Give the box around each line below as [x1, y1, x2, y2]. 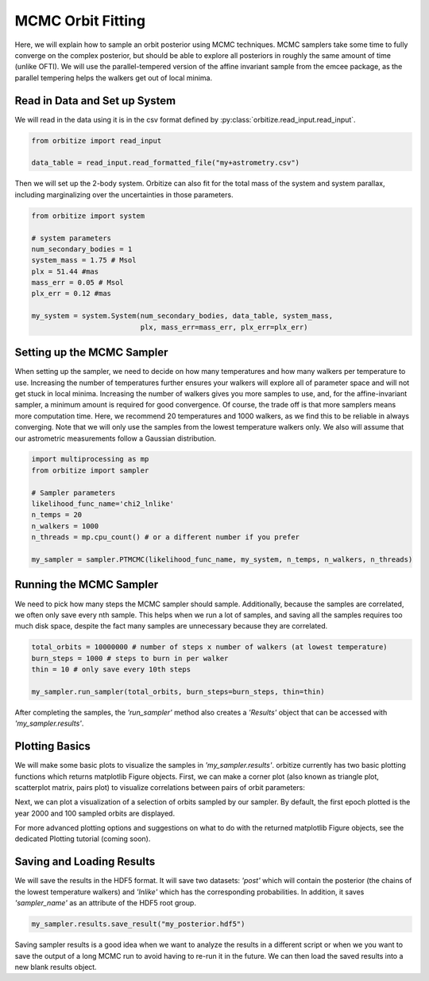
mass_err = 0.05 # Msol [31, 278, 125, 287]
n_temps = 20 [31, 510, 83, 520]
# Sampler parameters [31, 488, 116, 497]
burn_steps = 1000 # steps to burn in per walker [31, 653, 229, 663]
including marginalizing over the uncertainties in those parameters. [14, 189, 234, 199]
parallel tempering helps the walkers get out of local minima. [14, 72, 213, 83]
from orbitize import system [31, 211, 145, 220]
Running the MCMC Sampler [14, 578, 159, 592]
